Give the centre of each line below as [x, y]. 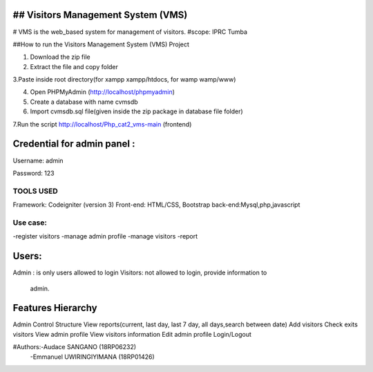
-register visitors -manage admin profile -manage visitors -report [105, 236]
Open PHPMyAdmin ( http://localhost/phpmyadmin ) [103, 92]
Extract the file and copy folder [74, 66]
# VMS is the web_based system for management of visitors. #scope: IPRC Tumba [130, 32]
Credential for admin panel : [74, 144]
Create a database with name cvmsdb [84, 102]
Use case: [30, 223]
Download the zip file [60, 57]
